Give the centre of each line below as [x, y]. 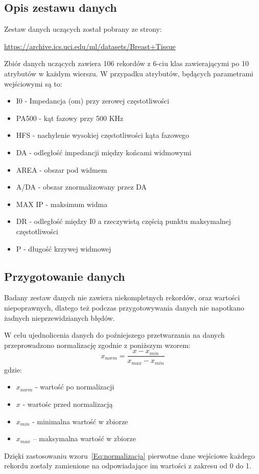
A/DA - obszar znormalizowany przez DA [81, 187]
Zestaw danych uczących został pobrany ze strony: [83, 29]
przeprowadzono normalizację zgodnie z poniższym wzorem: [97, 345]
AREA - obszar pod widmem [62, 169]
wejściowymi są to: [33, 83]
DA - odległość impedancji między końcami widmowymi [104, 152]
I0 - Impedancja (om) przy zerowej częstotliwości [93, 101]
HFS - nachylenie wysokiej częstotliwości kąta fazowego [103, 135]
